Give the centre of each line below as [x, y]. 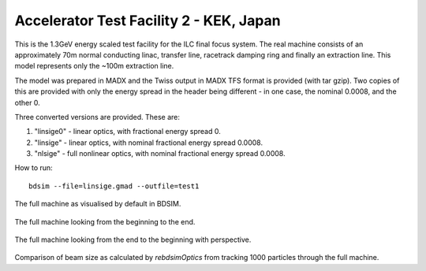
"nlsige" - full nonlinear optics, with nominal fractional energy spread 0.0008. [160, 154]
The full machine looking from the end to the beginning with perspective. [133, 239]
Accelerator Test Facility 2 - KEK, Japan [148, 20]
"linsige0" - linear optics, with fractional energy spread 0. [127, 132]
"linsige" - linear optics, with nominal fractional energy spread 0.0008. [149, 143]
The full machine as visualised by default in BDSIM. [98, 204]
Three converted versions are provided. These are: [97, 117]
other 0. [28, 102]
